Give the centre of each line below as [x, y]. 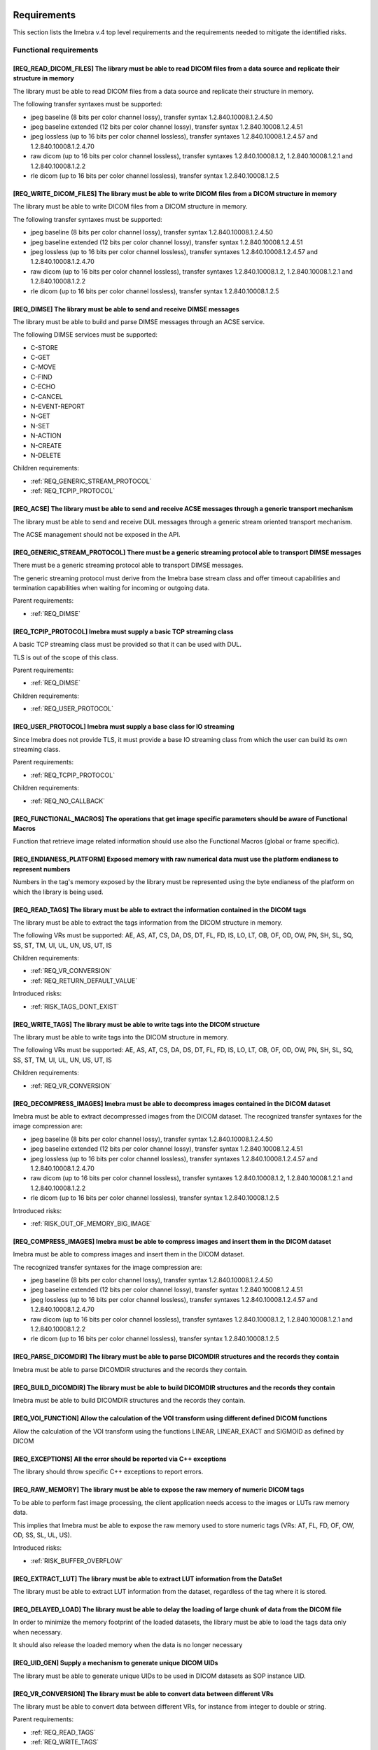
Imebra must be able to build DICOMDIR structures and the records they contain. [129, 1401]
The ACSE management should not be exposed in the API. [97, 534]
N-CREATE [46, 445]
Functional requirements [56, 50]
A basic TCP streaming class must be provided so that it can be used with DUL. [127, 645]
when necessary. [38, 1632]
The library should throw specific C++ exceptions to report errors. [108, 1472]
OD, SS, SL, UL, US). [42, 1535]
